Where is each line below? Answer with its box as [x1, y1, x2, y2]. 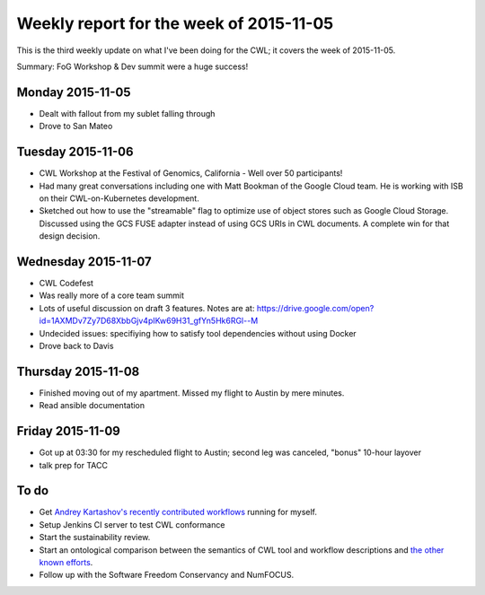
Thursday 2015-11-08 [16, 363, 140, 379]
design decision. [39, 231, 101, 241]
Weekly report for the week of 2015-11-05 [16, 13, 334, 33]
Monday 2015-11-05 [16, 84, 131, 100]
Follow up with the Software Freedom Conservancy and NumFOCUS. [39, 570, 295, 581]
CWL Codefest [39, 278, 94, 288]
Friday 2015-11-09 [16, 424, 120, 439]
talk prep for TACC [39, 459, 108, 470]
